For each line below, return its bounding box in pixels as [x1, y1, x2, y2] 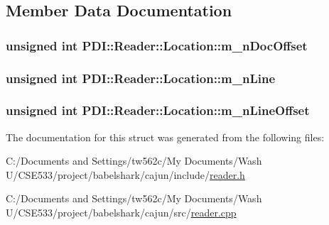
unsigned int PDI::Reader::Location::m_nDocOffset [6, 36, 308, 54]
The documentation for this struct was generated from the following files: [6, 129, 325, 144]
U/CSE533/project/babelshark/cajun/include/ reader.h [6, 167, 245, 182]
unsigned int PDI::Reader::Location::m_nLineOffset [6, 101, 310, 119]
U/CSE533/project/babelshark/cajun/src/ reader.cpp [6, 205, 237, 220]
